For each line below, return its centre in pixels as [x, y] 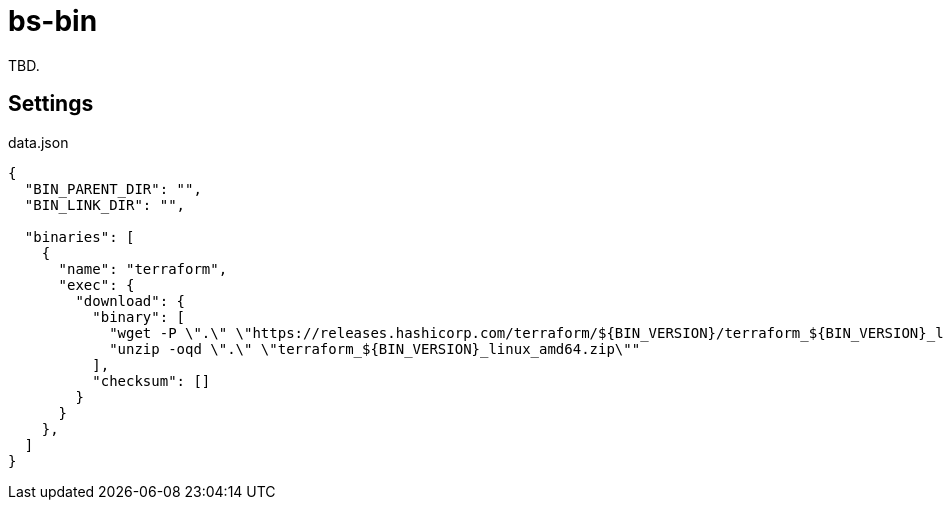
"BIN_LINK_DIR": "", [105, 204]
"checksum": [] [151, 380]
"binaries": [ [79, 236]
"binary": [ [139, 316]
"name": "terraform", [143, 268]
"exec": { [96, 284]
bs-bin [53, 21]
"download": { [130, 300]
